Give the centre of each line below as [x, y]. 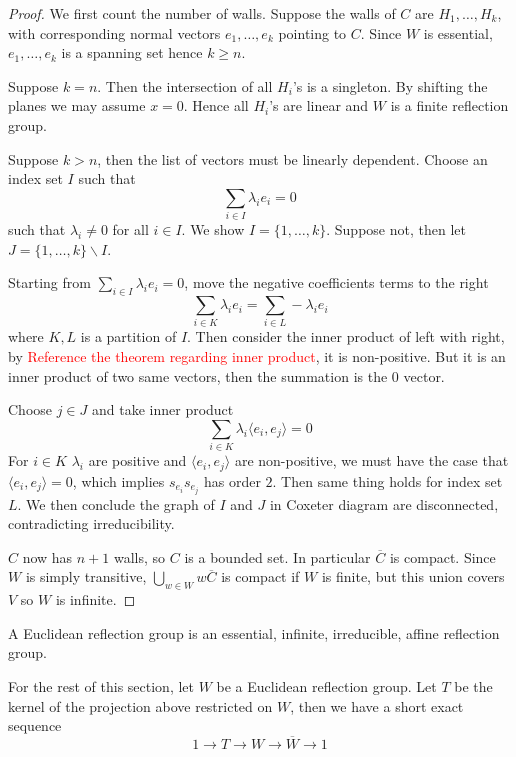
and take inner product [163, 409]
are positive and [137, 460]
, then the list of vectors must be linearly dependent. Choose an [292, 158]
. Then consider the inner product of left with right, [346, 336]
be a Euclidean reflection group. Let [326, 686]
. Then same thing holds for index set [387, 480]
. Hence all [216, 105]
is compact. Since [442, 556]
